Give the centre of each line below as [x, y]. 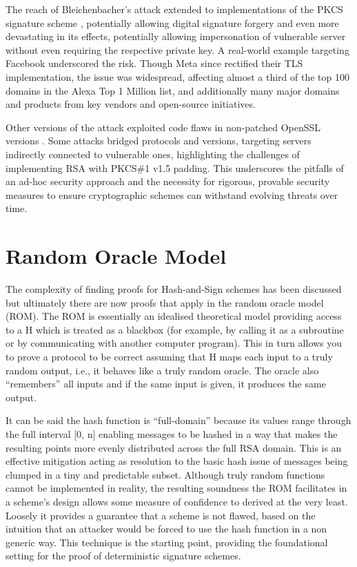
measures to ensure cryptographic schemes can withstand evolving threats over [172, 194]
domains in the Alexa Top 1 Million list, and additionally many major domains [173, 90]
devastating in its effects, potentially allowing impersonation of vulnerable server [176, 36]
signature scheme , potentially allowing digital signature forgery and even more [172, 22]
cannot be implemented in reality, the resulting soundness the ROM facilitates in [176, 488]
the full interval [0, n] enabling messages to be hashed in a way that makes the [172, 433]
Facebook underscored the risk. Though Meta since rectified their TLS [154, 63]
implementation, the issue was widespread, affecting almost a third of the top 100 [177, 76]
